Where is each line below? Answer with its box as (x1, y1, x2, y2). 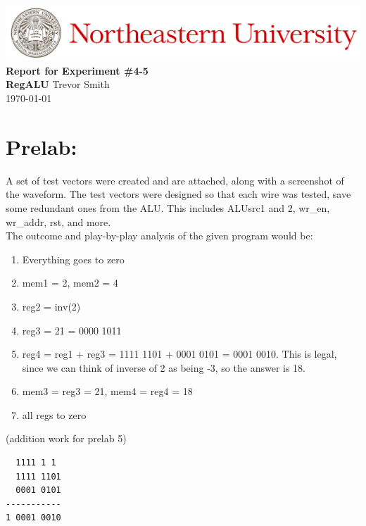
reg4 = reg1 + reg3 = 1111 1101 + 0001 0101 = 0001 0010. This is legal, (22, 346, 337, 361)
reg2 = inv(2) (22, 299, 81, 313)
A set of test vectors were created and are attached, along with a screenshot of (6, 173, 344, 187)
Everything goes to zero (22, 251, 125, 266)
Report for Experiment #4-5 (6, 63, 149, 77)
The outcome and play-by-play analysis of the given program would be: (6, 228, 313, 243)
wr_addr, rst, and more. (6, 214, 111, 229)
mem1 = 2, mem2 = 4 (22, 275, 118, 290)
